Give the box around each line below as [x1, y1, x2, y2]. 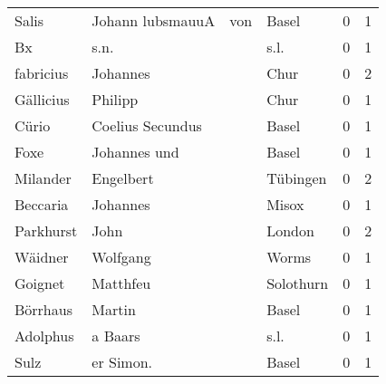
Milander [14, 168, 72, 188]
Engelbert [92, 168, 154, 188]
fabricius [14, 62, 69, 83]
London [266, 220, 314, 241]
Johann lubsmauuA [92, 10, 216, 31]
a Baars [92, 325, 140, 346]
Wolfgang [92, 246, 151, 267]
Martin [92, 299, 136, 320]
